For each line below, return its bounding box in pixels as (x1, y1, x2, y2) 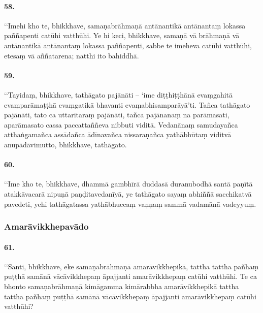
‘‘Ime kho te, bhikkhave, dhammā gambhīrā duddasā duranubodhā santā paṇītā (4, 178, 253, 189)
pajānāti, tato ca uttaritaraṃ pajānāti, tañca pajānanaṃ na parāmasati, (4, 109, 229, 120)
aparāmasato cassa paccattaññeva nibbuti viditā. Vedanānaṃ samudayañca (4, 119, 238, 130)
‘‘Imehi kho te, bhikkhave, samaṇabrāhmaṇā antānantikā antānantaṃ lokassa (4, 20, 246, 30)
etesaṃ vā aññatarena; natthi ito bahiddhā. (4, 50, 139, 60)
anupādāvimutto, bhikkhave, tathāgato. (4, 139, 127, 149)
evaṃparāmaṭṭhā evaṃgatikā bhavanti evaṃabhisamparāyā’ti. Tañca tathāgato (4, 99, 250, 110)
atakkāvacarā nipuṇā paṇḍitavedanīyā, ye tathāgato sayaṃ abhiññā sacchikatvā (4, 188, 252, 199)
